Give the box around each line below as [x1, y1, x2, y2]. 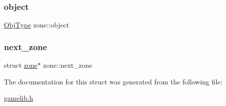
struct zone [4, 60, 38, 70]
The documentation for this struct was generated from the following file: [4, 76, 223, 86]
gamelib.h [4, 93, 34, 103]
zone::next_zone [43, 60, 92, 70]
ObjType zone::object [4, 20, 69, 30]
